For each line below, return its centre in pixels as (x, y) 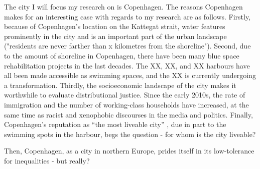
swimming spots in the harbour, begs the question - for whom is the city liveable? (130, 134)
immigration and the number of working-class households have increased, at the (126, 104)
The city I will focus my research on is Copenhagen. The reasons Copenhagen (123, 6)
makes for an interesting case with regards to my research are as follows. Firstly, (127, 16)
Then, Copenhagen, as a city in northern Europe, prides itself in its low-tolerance (129, 151)
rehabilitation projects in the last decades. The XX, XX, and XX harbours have (127, 65)
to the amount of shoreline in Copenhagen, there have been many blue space (122, 55)
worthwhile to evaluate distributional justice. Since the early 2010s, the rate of (125, 95)
